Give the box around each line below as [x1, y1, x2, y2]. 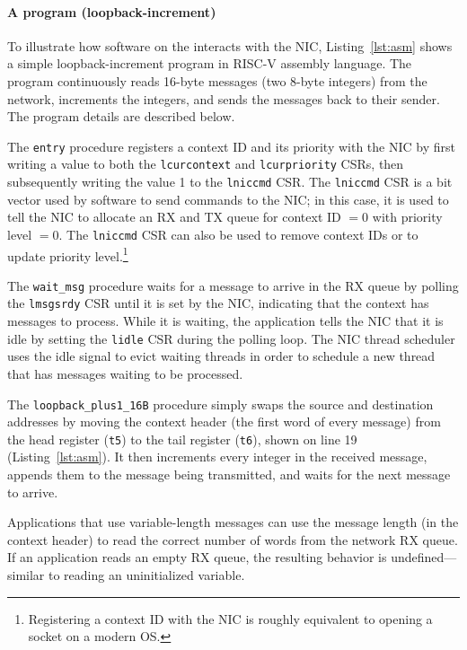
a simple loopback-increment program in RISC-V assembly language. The [7, 54, 412, 73]
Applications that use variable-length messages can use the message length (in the [7, 513, 459, 531]
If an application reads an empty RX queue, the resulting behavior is [7, 548, 387, 567]
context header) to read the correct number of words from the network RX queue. [7, 530, 458, 549]
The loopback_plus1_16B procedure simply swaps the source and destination [7, 394, 434, 413]
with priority [372, 207, 443, 226]
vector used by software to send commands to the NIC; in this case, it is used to [7, 189, 449, 208]
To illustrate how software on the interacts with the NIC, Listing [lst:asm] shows [7, 36, 453, 55]
